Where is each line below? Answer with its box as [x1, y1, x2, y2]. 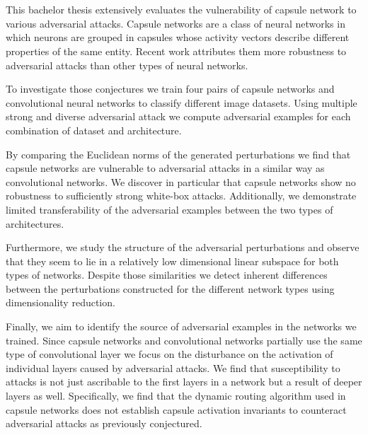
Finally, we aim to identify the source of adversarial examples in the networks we [6, 319, 357, 334]
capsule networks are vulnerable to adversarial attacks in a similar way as [6, 161, 325, 175]
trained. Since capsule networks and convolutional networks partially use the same [6, 332, 362, 347]
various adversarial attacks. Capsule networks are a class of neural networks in [6, 16, 345, 30]
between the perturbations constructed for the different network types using [6, 281, 335, 296]
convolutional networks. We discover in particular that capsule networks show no [6, 174, 356, 189]
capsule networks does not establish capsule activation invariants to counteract [6, 402, 347, 417]
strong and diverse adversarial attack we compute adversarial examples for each [6, 109, 351, 124]
